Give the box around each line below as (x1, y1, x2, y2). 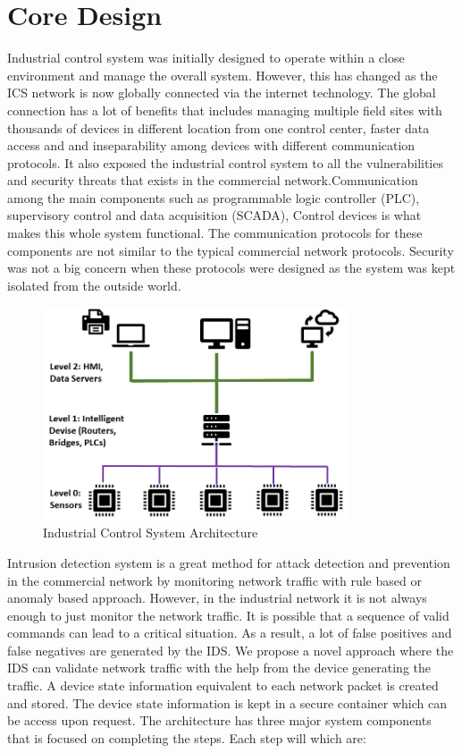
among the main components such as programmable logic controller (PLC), (7, 188, 420, 207)
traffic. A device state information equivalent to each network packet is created (7, 676, 439, 695)
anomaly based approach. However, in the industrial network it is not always (7, 588, 427, 607)
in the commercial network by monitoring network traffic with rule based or (7, 571, 422, 589)
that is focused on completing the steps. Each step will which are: (7, 728, 366, 747)
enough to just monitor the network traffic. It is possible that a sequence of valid (7, 605, 449, 624)
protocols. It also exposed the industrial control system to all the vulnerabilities (7, 153, 443, 172)
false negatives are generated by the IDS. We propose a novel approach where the (7, 640, 454, 659)
